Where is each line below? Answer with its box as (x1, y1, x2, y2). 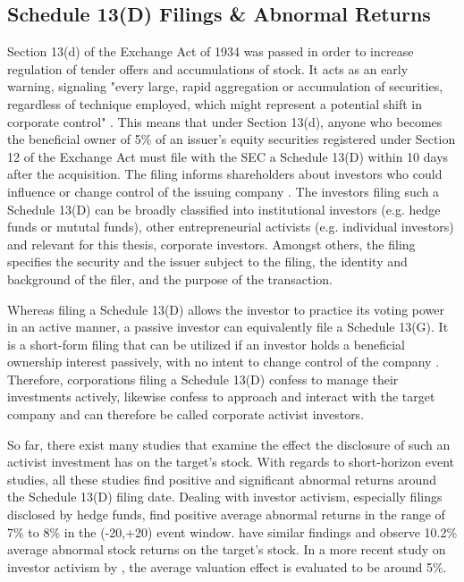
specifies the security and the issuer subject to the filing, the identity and (7, 252, 408, 271)
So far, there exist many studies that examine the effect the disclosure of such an (7, 434, 451, 453)
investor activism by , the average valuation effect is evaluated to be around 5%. (7, 557, 447, 576)
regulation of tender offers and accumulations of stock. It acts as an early (7, 59, 409, 78)
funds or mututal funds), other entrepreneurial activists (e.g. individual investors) (7, 217, 454, 236)
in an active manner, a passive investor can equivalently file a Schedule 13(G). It (7, 317, 449, 336)
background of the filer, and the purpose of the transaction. (7, 269, 333, 288)
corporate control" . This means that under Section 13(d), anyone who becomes (7, 112, 443, 131)
